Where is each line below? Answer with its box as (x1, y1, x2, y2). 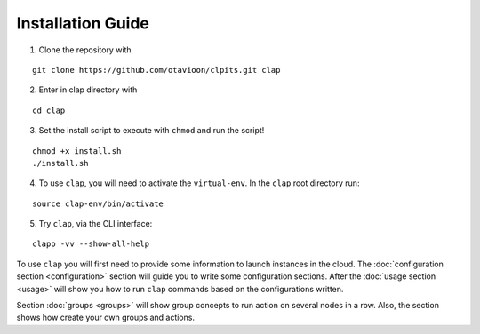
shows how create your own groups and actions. (16, 312, 196, 323)
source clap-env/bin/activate (32, 198, 164, 209)
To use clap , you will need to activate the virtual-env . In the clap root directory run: (38, 178, 360, 188)
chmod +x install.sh (32, 146, 122, 155)
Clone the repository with (38, 44, 132, 55)
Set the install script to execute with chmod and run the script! (38, 125, 265, 136)
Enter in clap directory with (38, 84, 138, 95)
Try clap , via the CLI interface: (38, 219, 153, 229)
